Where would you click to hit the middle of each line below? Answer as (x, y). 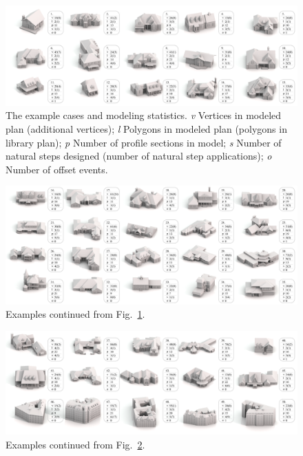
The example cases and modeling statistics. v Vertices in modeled (144, 115)
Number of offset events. (57, 169)
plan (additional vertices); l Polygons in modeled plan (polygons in (146, 128)
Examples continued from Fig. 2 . (75, 444)
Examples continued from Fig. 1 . (75, 314)
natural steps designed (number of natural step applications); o (139, 156)
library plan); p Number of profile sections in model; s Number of (144, 142)
